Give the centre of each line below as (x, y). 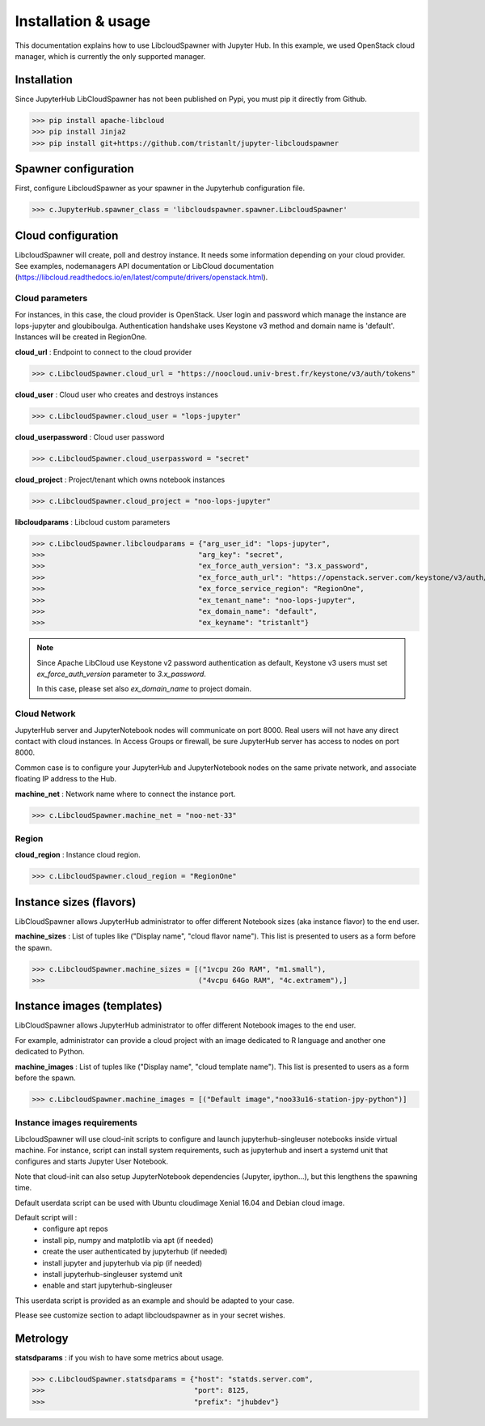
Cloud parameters (51, 298)
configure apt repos (75, 1229)
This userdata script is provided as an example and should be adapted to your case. (155, 1300)
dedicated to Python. (50, 1052)
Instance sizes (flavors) (76, 902)
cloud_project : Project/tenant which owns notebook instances (120, 479)
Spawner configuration (75, 169)
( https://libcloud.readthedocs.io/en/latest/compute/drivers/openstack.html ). (141, 277)
